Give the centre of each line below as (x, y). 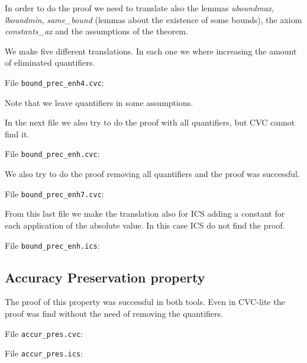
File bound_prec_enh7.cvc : (54, 193)
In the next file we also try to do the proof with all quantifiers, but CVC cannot (150, 122)
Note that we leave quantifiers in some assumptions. (99, 102)
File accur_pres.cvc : (44, 333)
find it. (17, 134)
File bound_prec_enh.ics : (52, 245)
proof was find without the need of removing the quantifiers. (114, 313)
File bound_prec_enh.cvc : (52, 154)
